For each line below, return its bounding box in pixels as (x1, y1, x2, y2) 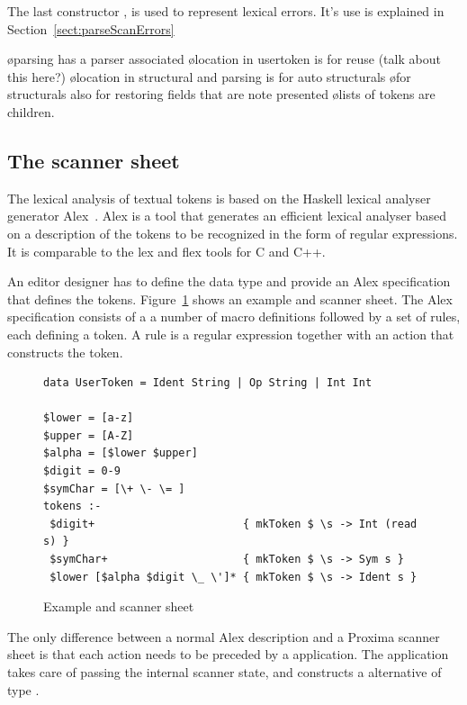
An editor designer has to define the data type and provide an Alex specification (7, 272, 451, 291)
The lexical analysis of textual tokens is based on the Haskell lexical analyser (7, 188, 431, 207)
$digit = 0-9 (43, 465, 121, 478)
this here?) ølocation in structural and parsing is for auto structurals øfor (7, 67, 411, 86)
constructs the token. (7, 342, 123, 361)
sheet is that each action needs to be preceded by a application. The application (7, 645, 449, 664)
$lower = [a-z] (43, 411, 134, 425)
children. (7, 102, 55, 121)
